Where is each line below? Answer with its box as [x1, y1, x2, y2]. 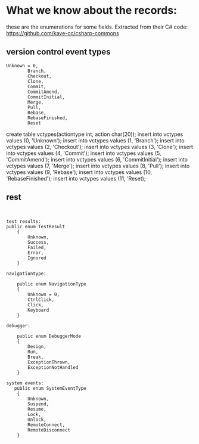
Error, [27, 250, 44, 256]
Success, [27, 239, 49, 245]
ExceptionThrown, [27, 359, 70, 365]
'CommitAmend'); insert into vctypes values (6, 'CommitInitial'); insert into [6, 156, 188, 163]
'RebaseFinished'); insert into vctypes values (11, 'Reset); [6, 175, 146, 182]
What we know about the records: [6, 4, 178, 17]
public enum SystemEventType [14, 385, 86, 391]
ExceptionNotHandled [27, 364, 79, 370]
